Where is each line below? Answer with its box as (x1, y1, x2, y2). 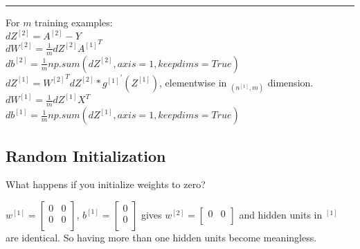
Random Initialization (6, 145, 166, 166)
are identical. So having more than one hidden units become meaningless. (6, 230, 317, 244)
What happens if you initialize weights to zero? (6, 177, 206, 192)
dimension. (267, 75, 314, 89)
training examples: (35, 15, 113, 29)
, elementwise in (159, 75, 227, 89)
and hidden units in (239, 207, 323, 221)
